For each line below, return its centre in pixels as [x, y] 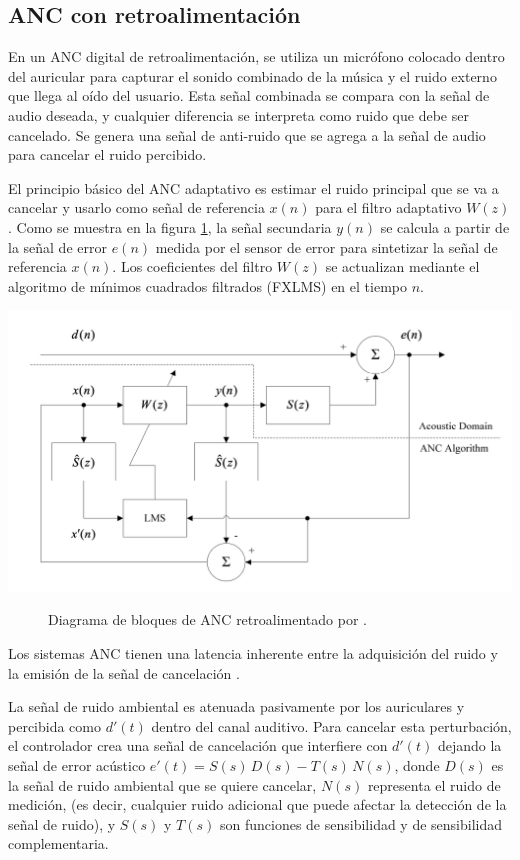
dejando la [469, 745]
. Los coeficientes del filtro [192, 266]
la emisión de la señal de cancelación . [124, 672]
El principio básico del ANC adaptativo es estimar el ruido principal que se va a [253, 187]
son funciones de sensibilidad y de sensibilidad [361, 823]
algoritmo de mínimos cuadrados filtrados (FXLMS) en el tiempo [207, 285]
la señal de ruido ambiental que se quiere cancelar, [162, 784]
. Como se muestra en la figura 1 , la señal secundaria [170, 226]
